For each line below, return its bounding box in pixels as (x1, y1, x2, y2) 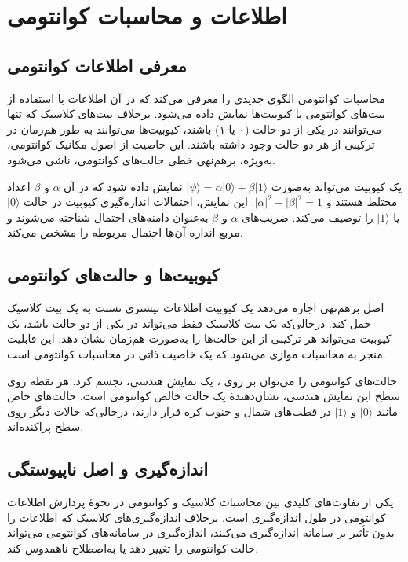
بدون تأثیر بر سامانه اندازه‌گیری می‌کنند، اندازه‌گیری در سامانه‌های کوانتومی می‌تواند (7, 524, 395, 541)
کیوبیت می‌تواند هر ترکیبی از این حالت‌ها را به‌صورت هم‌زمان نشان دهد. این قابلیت (7, 330, 392, 347)
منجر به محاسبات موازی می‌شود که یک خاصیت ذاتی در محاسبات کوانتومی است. (7, 345, 386, 362)
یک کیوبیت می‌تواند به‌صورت (271, 178, 403, 194)
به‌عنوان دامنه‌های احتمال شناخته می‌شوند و (7, 208, 209, 225)
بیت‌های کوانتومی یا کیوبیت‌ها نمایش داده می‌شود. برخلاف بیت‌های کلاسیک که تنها (7, 105, 385, 122)
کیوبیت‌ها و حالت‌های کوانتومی (7, 263, 220, 287)
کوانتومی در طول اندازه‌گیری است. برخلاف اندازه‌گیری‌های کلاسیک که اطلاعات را (7, 509, 386, 525)
